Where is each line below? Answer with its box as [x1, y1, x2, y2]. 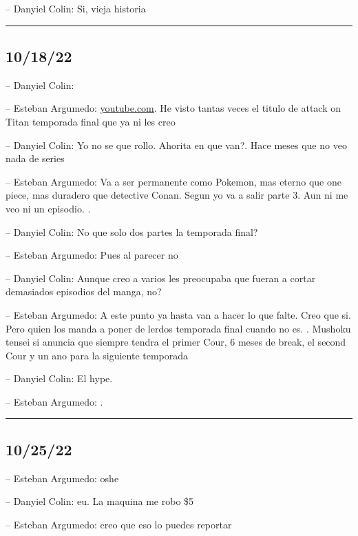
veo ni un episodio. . [6, 201, 91, 215]
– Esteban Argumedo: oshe [6, 470, 119, 485]
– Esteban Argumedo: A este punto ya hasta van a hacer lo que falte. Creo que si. [6, 307, 351, 321]
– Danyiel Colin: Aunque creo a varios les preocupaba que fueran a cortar [6, 270, 316, 285]
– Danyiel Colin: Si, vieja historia [6, 1, 146, 15]
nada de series [6, 151, 65, 166]
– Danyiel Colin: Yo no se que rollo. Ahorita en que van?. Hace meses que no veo [6, 137, 347, 152]
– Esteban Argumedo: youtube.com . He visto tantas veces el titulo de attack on [6, 101, 341, 115]
